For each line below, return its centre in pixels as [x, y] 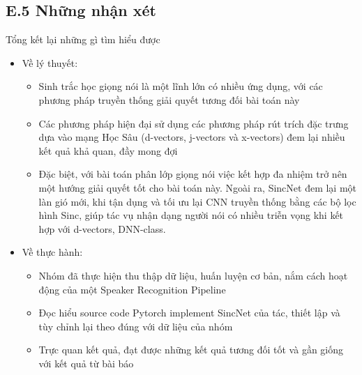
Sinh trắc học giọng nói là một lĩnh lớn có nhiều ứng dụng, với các [181, 86]
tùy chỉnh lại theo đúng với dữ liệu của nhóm [136, 326]
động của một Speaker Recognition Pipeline [132, 289]
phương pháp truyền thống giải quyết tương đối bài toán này [169, 99]
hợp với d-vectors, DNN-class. [102, 228]
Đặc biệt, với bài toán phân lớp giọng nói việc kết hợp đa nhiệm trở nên [193, 174]
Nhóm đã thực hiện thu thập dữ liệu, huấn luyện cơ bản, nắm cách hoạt [193, 275]
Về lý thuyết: [50, 62]
